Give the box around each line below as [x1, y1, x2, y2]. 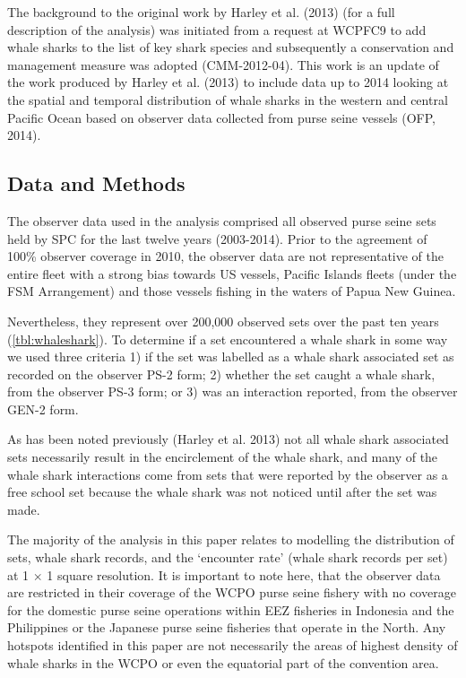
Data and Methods [7, 169, 186, 197]
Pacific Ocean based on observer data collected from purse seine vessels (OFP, [7, 108, 436, 126]
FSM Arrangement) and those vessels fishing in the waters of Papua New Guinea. [7, 282, 456, 300]
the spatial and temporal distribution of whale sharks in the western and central [7, 90, 448, 109]
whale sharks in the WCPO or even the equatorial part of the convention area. [7, 653, 439, 672]
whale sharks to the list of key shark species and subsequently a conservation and [7, 38, 454, 56]
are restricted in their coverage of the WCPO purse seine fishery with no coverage [7, 583, 456, 602]
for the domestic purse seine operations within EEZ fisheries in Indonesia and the [7, 600, 454, 619]
